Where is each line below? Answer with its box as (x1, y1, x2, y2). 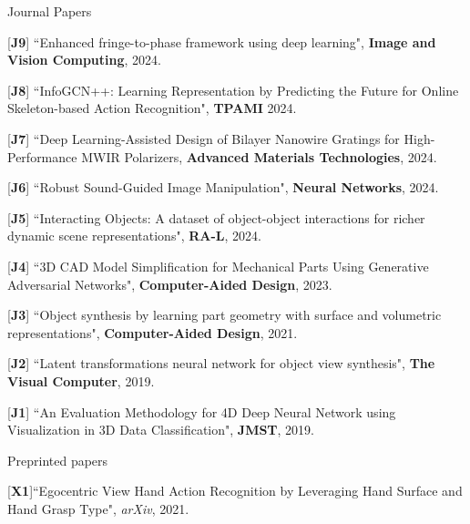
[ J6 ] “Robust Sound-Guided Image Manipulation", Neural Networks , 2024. (7, 178, 439, 197)
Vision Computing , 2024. (7, 50, 161, 69)
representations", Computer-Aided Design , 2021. (7, 323, 298, 342)
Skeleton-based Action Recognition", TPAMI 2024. (7, 98, 297, 118)
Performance (7, 147, 77, 166)
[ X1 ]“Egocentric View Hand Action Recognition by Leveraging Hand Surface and (7, 481, 463, 500)
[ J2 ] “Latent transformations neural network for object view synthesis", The (7, 354, 435, 373)
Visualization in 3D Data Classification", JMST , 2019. (7, 420, 315, 439)
